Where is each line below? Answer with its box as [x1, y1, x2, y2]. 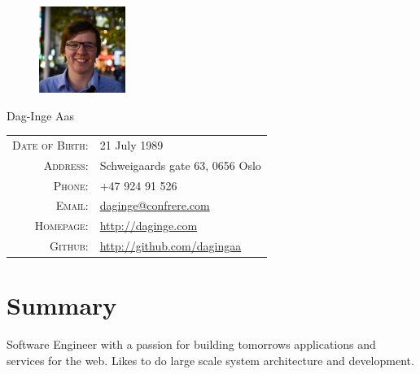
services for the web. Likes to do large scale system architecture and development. [7, 351, 414, 368]
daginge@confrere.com [99, 197, 210, 214]
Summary [7, 289, 117, 322]
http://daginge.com [99, 217, 198, 234]
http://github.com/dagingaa [99, 237, 242, 254]
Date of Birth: [12, 136, 89, 153]
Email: [55, 197, 89, 214]
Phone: [53, 176, 89, 194]
